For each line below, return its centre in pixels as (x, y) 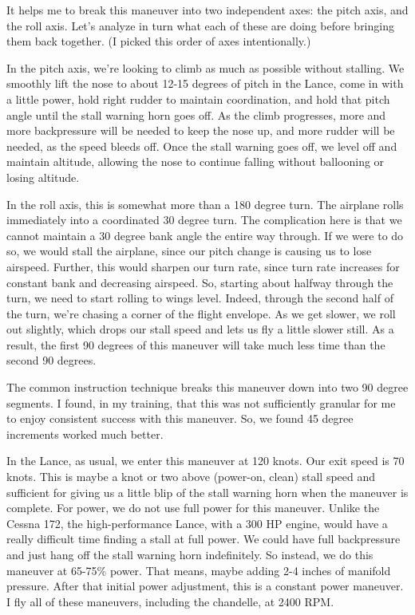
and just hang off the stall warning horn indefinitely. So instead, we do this (190, 554)
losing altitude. (43, 177)
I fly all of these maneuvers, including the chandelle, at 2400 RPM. (170, 601)
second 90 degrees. (51, 360)
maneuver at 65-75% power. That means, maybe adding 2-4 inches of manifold (199, 570)
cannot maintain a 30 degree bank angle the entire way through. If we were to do (205, 235)
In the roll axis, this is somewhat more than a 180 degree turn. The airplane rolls (205, 204)
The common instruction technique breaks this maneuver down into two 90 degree (207, 387)
